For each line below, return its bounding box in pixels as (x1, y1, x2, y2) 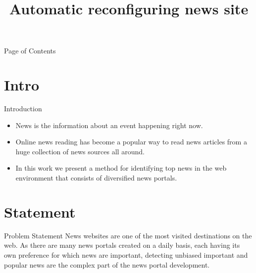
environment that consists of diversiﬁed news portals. (15, 173, 177, 183)
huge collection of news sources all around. (15, 146, 145, 156)
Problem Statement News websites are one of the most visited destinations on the (4, 230, 252, 240)
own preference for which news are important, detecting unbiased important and (4, 249, 248, 260)
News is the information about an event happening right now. (15, 120, 203, 130)
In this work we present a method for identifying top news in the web (15, 163, 227, 173)
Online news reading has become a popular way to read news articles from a (15, 136, 247, 147)
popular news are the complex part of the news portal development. (4, 259, 210, 270)
